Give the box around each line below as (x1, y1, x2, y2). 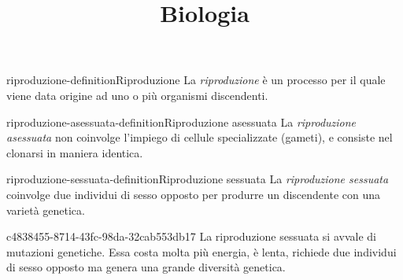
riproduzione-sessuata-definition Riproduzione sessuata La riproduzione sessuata (6, 171, 389, 187)
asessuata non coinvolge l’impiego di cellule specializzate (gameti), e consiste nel (6, 129, 393, 146)
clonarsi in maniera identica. (6, 144, 143, 160)
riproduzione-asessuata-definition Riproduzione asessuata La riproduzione (6, 113, 357, 130)
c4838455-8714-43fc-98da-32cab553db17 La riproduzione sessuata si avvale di (6, 228, 376, 245)
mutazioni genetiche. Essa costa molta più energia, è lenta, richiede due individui (6, 243, 397, 260)
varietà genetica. (6, 201, 85, 218)
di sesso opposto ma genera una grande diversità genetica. (6, 259, 286, 275)
